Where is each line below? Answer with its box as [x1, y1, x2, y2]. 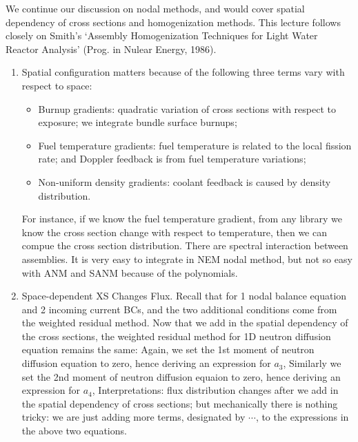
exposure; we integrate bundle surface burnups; [38, 115, 237, 129]
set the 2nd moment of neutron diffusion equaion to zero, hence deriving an [21, 369, 341, 383]
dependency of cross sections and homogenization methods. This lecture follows [6, 14, 341, 29]
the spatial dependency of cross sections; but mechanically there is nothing [21, 396, 338, 410]
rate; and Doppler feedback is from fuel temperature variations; [38, 151, 306, 166]
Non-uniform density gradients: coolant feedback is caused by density [38, 174, 331, 189]
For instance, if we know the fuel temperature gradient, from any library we [21, 211, 342, 226]
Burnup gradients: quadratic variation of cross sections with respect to [38, 101, 336, 116]
